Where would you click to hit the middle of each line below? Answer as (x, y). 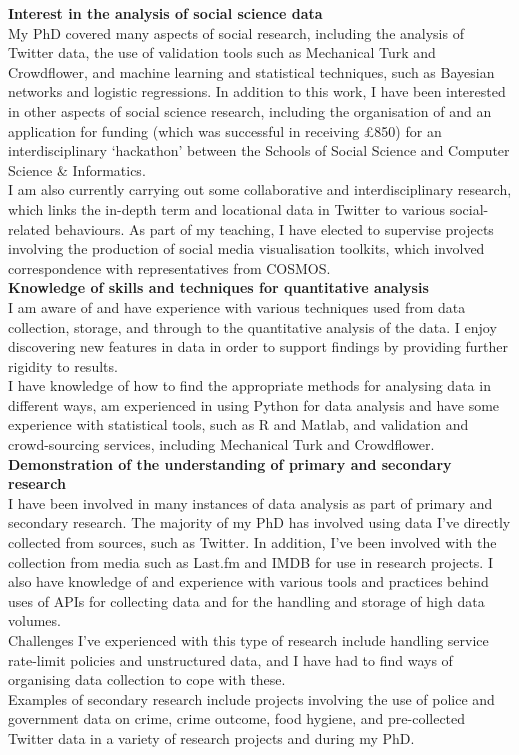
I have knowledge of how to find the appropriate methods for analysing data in (249, 385)
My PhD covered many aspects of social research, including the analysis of (236, 32)
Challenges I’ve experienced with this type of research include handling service (248, 640)
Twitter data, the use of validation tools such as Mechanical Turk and (222, 52)
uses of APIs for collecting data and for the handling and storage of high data (246, 600)
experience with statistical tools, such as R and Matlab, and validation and (238, 424)
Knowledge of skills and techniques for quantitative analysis (218, 287)
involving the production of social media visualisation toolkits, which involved (246, 248)
